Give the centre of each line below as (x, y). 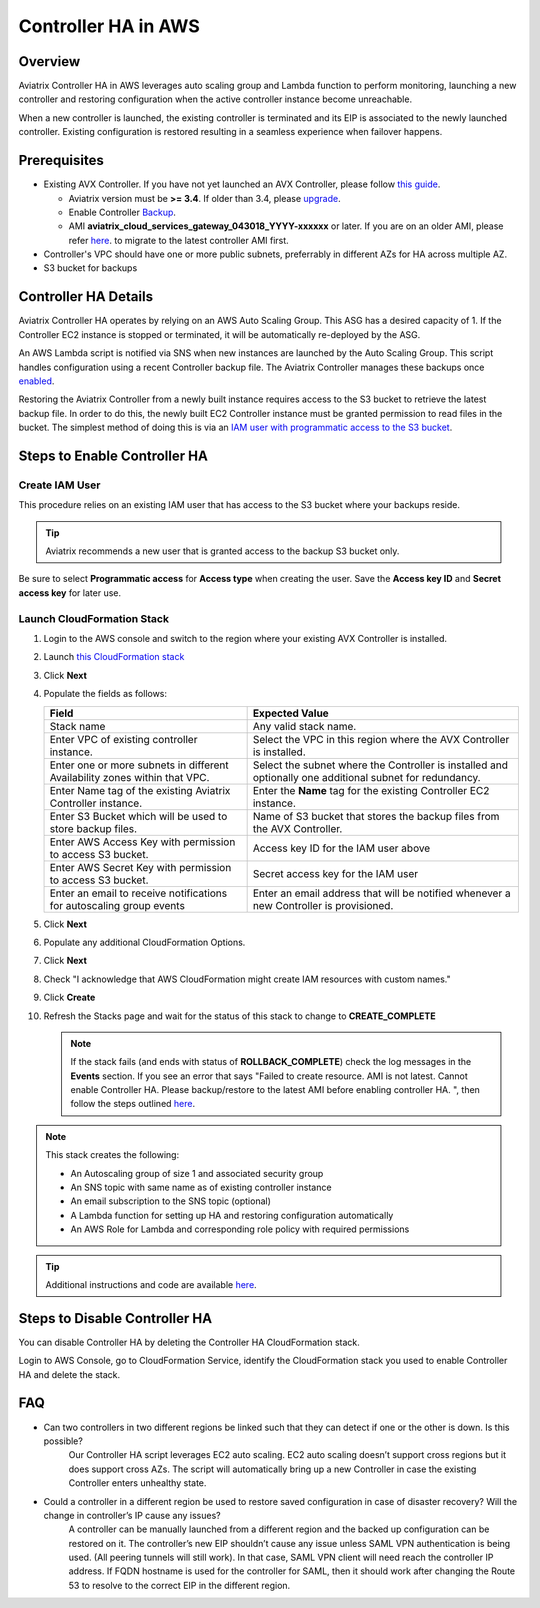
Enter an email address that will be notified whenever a (381, 893)
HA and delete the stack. (69, 1374)
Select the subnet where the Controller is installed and (380, 765)
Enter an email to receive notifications (138, 893)
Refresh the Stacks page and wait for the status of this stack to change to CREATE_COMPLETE (239, 1016)
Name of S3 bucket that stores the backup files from (376, 816)
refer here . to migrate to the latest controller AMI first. (178, 240)
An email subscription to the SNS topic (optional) (171, 1201)
